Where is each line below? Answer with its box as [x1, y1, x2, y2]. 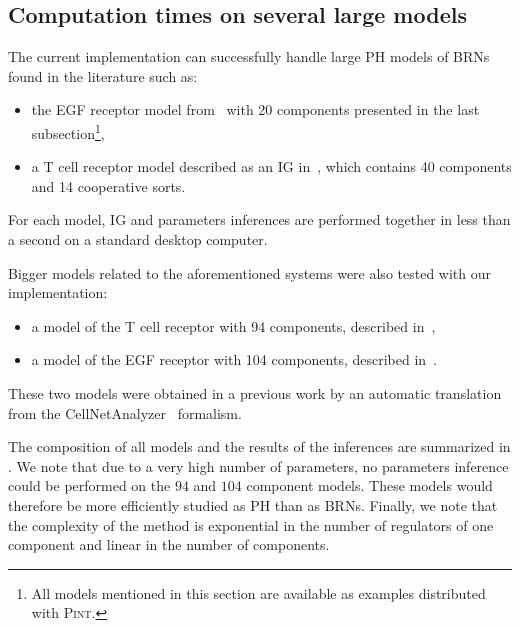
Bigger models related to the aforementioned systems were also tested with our [8, 262, 491, 283]
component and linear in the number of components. [8, 534, 330, 555]
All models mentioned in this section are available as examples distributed [31, 582, 486, 603]
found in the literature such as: [8, 65, 198, 86]
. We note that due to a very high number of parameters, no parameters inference [8, 455, 509, 476]
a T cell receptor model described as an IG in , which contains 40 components [31, 156, 512, 177]
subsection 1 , [31, 119, 105, 143]
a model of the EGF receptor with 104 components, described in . [31, 349, 438, 370]
